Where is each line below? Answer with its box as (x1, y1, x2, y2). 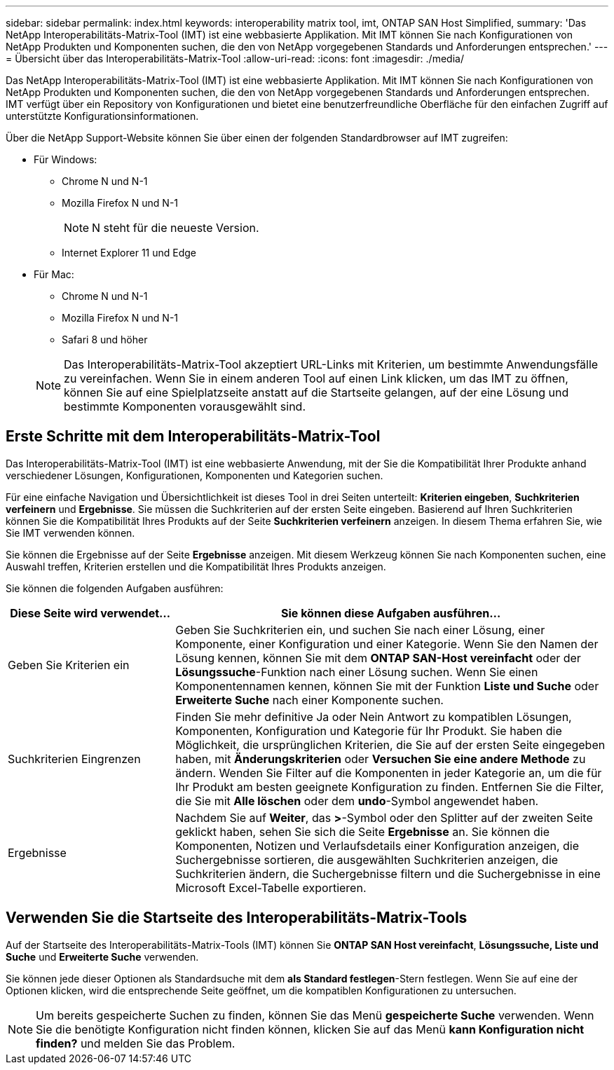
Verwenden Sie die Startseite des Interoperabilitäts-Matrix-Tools (6, 909, 468, 927)
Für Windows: (34, 153, 97, 165)
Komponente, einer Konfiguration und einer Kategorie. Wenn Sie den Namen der (175, 636, 599, 651)
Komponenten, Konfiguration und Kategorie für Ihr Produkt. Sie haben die (175, 723, 562, 738)
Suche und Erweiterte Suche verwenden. (6, 950, 199, 963)
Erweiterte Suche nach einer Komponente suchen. (175, 692, 444, 707)
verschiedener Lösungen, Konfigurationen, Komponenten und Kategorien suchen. (6, 469, 383, 481)
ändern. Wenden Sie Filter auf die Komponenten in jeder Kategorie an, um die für (175, 765, 602, 780)
